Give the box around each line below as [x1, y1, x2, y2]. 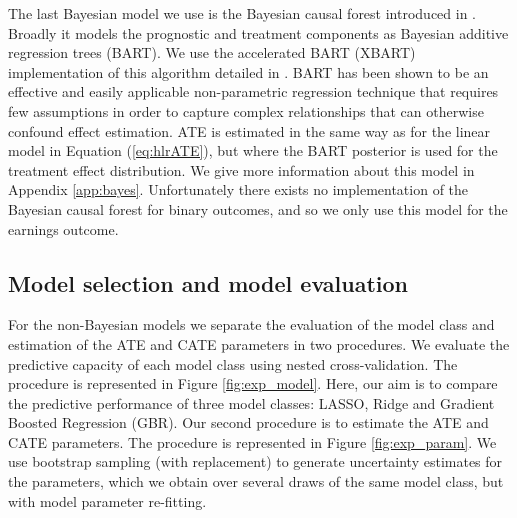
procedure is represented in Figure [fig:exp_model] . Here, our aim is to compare [8, 373, 498, 394]
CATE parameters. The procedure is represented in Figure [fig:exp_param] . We [8, 431, 497, 452]
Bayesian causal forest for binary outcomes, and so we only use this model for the [8, 198, 508, 219]
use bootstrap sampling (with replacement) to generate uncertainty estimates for [8, 451, 503, 472]
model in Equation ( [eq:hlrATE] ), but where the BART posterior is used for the [8, 140, 498, 161]
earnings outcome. [8, 218, 119, 239]
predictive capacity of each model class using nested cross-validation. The [8, 353, 458, 374]
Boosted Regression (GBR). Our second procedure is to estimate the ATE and [8, 412, 489, 433]
